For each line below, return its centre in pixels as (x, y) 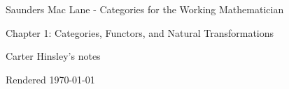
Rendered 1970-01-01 (50, 79)
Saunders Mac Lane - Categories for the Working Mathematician (145, 9)
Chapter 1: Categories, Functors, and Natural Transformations (140, 32)
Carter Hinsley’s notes (53, 56)
